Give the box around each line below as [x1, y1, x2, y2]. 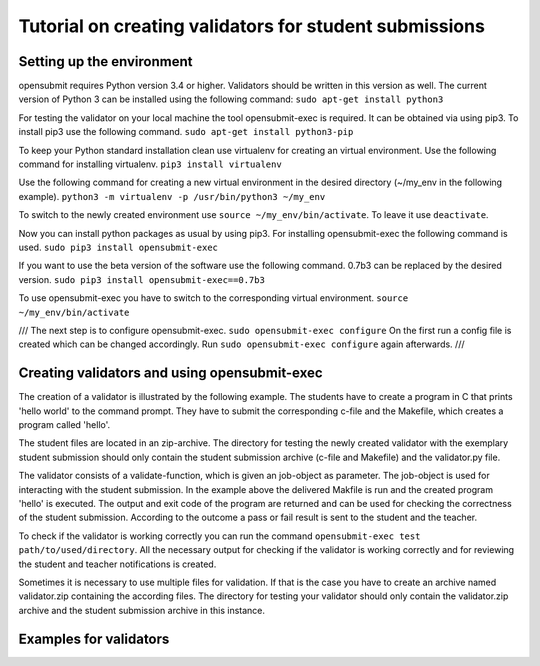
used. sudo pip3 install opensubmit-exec [18, 241, 219, 253]
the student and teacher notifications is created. [18, 558, 217, 570]
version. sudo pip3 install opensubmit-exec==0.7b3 [18, 273, 265, 285]
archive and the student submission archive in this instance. [18, 604, 265, 616]
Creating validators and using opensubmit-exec [18, 365, 324, 382]
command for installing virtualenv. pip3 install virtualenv [18, 158, 282, 170]
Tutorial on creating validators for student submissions [18, 15, 485, 37]
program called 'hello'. [18, 419, 111, 430]
